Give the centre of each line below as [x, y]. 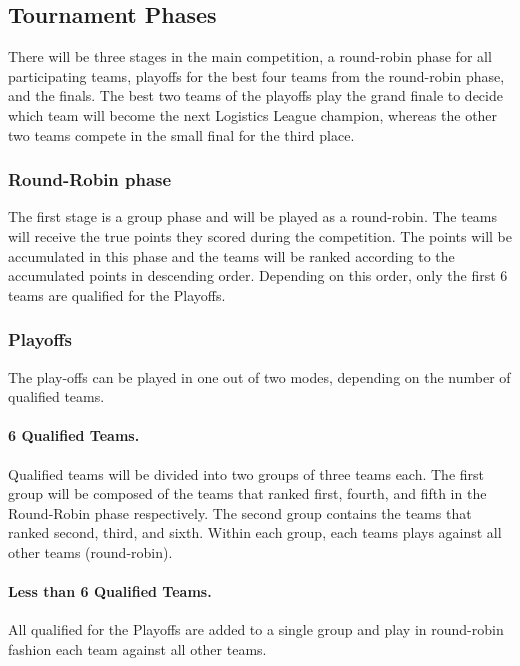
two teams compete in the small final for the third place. [181, 134]
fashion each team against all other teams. [137, 648]
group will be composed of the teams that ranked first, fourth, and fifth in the [247, 493]
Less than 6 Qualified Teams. [110, 591]
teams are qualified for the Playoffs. [117, 294]
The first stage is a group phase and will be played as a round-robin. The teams [253, 216]
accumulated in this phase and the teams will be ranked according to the [231, 255]
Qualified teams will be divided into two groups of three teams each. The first [246, 473]
